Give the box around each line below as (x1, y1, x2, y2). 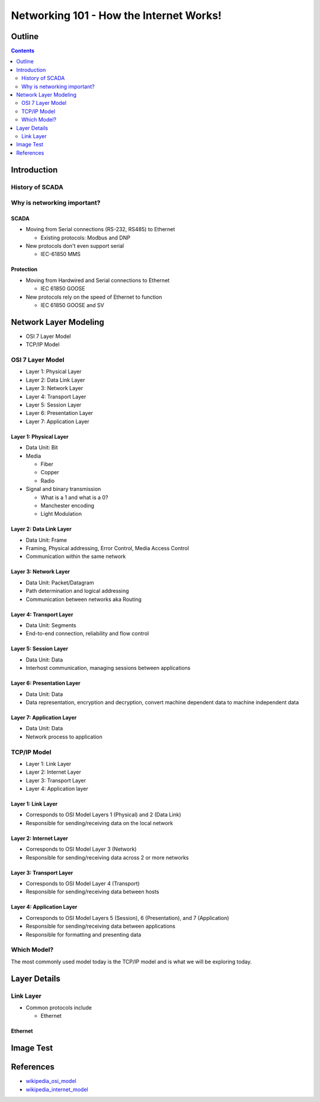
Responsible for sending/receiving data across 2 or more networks (25, 854, 189, 861)
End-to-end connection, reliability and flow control (25, 630, 149, 637)
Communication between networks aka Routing (25, 596, 142, 603)
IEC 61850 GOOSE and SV (40, 302, 104, 309)
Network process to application (25, 733, 103, 740)
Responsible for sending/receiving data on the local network (25, 819, 173, 826)
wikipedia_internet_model (25, 1085, 88, 1093)
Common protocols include (25, 1004, 92, 1011)
